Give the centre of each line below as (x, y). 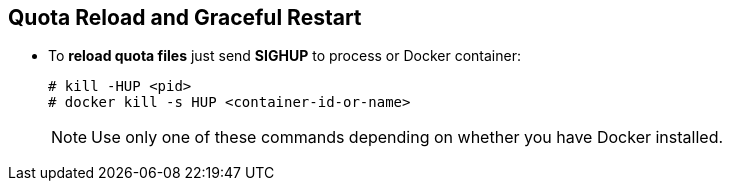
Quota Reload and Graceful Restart (185, 17)
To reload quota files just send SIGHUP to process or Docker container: (284, 56)
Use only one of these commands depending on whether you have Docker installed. (407, 137)
